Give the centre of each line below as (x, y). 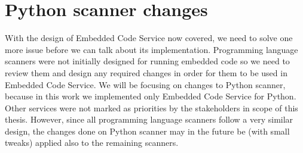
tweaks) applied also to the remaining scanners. (92, 143)
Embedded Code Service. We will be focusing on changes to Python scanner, (145, 84)
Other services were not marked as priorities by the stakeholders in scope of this (151, 107)
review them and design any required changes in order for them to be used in (146, 72)
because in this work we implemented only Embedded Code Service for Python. (151, 96)
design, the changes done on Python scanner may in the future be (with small (147, 131)
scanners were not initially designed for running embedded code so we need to (147, 61)
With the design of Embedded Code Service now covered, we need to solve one (149, 38)
